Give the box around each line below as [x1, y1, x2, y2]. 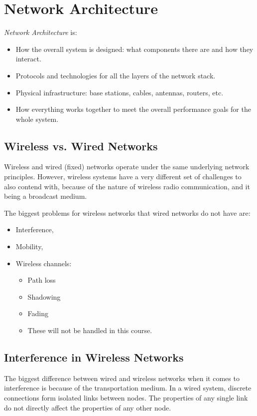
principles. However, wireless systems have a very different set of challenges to [4, 171, 242, 182]
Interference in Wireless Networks [4, 350, 184, 365]
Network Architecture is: [4, 27, 77, 37]
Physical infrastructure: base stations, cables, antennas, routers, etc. [15, 87, 224, 97]
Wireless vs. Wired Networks [4, 138, 158, 153]
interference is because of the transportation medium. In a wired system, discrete [4, 383, 252, 393]
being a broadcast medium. [4, 191, 87, 201]
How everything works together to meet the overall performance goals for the [15, 104, 251, 114]
